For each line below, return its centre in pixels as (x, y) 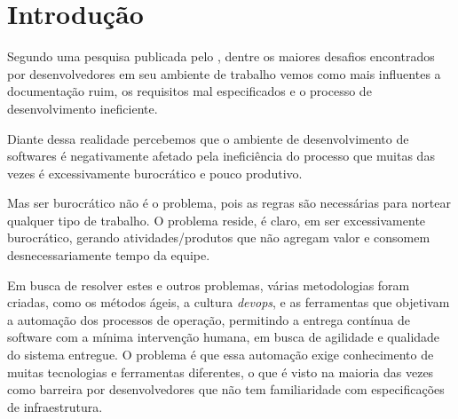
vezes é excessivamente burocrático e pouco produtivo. (155, 173)
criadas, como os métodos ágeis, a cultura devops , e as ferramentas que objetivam (229, 302)
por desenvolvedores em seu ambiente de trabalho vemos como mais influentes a (224, 73)
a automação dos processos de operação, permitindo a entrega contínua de (209, 319)
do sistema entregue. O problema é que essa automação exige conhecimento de (221, 355)
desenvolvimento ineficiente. (83, 108)
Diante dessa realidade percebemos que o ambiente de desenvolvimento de (208, 138)
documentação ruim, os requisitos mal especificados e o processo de (190, 91)
